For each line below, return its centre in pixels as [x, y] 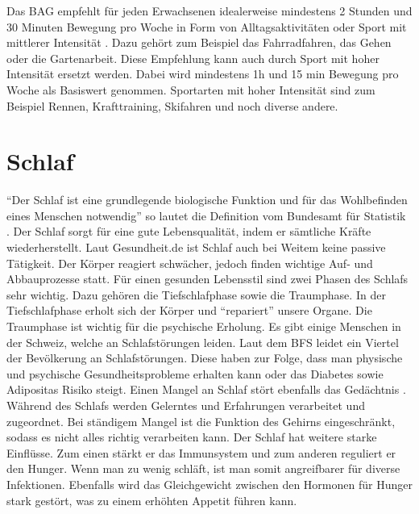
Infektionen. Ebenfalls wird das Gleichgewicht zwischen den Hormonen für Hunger [209, 484]
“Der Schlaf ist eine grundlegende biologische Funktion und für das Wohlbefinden [207, 200]
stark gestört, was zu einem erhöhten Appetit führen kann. [152, 500]
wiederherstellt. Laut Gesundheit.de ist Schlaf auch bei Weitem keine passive [196, 247]
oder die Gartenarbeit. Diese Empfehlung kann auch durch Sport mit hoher [193, 58]
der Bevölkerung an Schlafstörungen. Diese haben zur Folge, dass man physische [205, 358]
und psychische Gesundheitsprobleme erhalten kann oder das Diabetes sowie [195, 373]
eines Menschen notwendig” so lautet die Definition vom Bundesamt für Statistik [206, 215]
